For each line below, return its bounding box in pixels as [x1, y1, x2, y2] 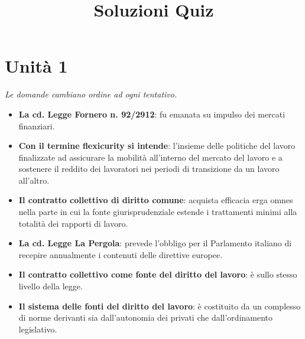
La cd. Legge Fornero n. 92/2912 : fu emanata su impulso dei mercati [18, 107, 285, 120]
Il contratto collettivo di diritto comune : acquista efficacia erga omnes [18, 194, 293, 206]
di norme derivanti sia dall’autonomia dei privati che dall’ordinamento [18, 311, 273, 324]
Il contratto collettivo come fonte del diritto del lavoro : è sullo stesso [18, 268, 297, 281]
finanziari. [18, 119, 55, 132]
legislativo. [18, 322, 57, 335]
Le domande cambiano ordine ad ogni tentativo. [5, 88, 177, 100]
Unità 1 [5, 54, 68, 78]
